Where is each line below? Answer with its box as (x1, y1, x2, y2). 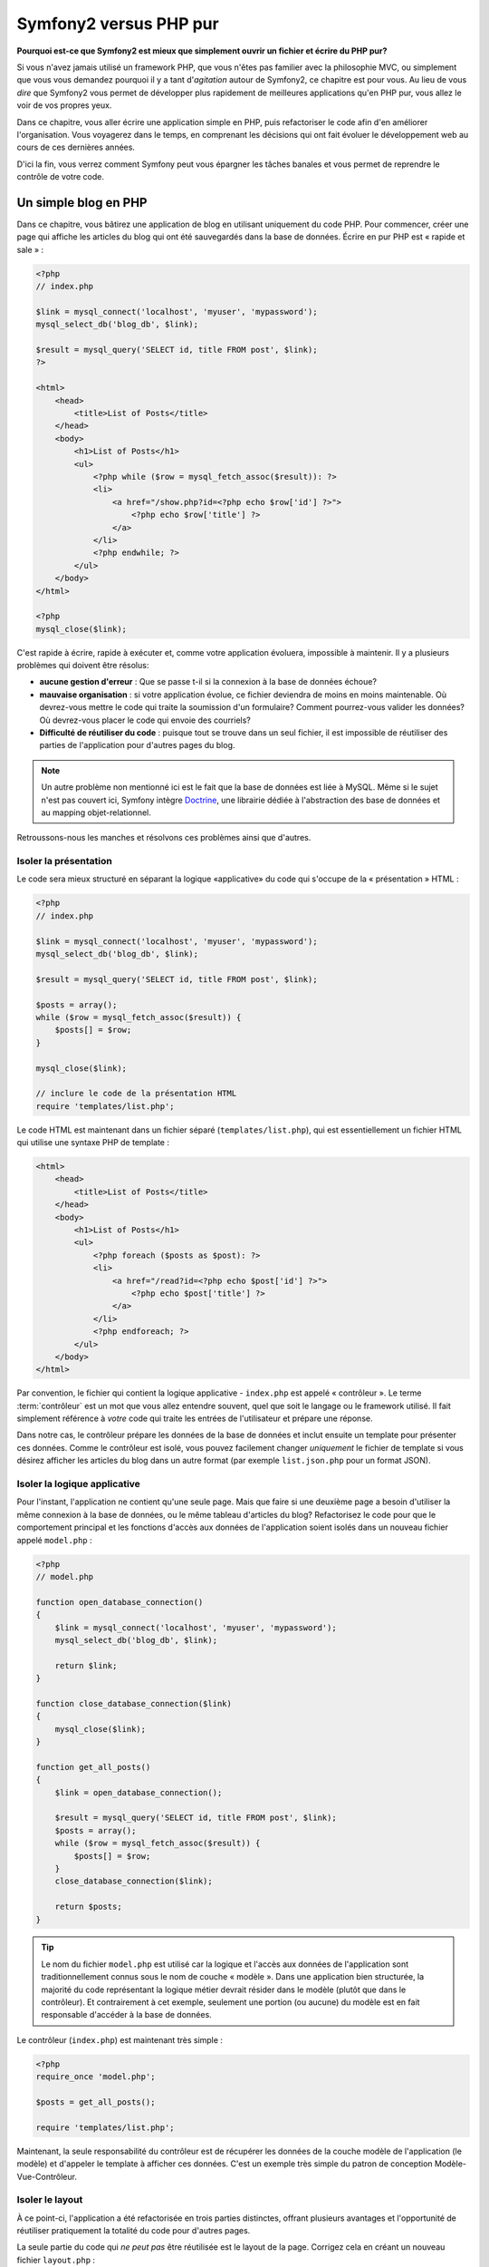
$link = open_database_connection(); (54, 1787, 223, 1797)
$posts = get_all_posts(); (35, 2097, 156, 2107)
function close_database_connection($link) (35, 1698, 233, 1708)
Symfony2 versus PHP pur (16, 14, 219, 34)
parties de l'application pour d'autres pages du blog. (39, 740, 235, 751)
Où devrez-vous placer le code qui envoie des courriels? (39, 715, 251, 725)
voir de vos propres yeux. (16, 100, 112, 111)
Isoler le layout (16, 2194, 83, 2206)
